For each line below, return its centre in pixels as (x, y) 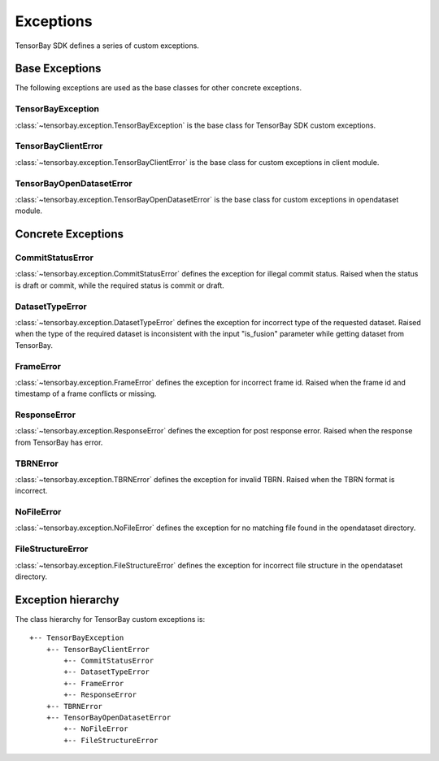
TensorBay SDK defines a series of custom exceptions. (107, 46)
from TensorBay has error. (59, 442)
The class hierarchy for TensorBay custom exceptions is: (110, 619)
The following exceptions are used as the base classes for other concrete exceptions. (159, 88)
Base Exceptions (58, 69)
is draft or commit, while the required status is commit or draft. (120, 285)
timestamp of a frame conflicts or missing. (86, 394)
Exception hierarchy (67, 600)
